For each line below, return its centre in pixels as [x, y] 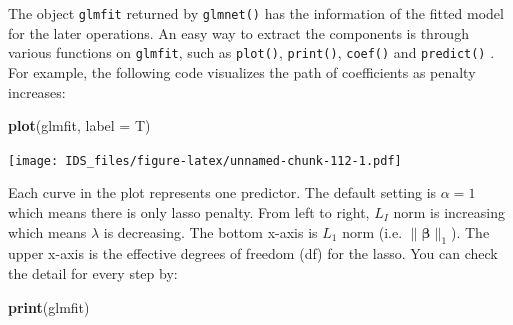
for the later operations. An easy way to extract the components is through [238, 32]
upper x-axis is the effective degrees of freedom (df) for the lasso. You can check [253, 253]
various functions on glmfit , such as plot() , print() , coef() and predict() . [251, 52]
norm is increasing [449, 211]
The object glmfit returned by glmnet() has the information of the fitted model [256, 13]
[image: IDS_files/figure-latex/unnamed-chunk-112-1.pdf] [205, 160]
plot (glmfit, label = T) [79, 125]
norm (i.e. [372, 231]
